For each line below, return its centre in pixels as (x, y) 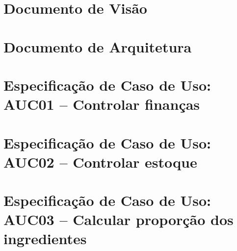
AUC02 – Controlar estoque (100, 162)
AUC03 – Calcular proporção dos (118, 219)
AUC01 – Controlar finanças (102, 104)
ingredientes (45, 238)
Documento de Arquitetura (98, 46)
